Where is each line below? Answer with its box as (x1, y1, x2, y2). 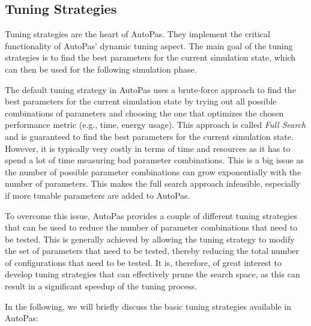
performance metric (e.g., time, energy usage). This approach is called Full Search (5, 118, 306, 131)
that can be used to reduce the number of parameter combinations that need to (5, 221, 298, 234)
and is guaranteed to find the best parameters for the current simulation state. (5, 130, 294, 142)
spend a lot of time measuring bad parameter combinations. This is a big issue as (5, 154, 304, 166)
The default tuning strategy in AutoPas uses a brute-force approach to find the (5, 83, 296, 95)
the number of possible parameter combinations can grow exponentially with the (5, 165, 301, 178)
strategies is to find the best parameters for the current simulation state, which (5, 51, 296, 64)
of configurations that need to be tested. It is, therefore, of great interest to (5, 256, 282, 268)
